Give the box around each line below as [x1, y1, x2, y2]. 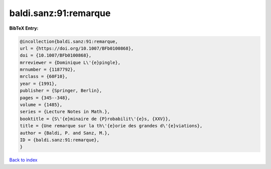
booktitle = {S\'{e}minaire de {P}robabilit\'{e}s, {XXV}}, [20, 116, 171, 122]
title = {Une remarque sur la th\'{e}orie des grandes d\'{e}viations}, [20, 123, 203, 129]
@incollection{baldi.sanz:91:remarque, [20, 38, 118, 44]
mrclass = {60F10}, [20, 73, 68, 79]
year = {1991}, [20, 80, 57, 87]
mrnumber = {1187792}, [20, 67, 76, 72]
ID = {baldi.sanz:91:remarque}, [20, 137, 100, 143]
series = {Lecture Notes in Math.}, [20, 109, 110, 115]
